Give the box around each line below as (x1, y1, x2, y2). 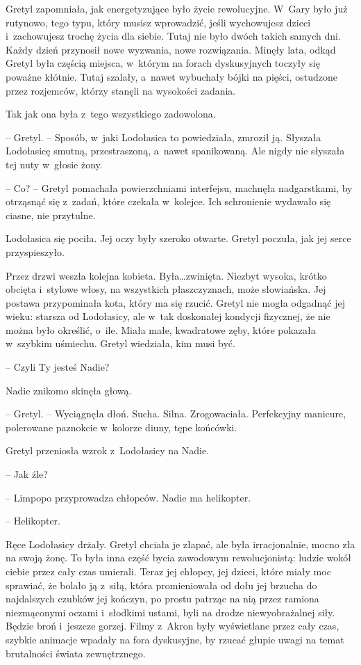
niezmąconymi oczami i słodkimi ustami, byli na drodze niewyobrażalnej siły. (6, 604, 335, 619)
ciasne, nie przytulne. (6, 207, 96, 222)
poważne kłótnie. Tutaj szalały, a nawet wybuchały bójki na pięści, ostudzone (6, 69, 337, 83)
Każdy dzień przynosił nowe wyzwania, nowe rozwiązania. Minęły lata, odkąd (6, 42, 336, 56)
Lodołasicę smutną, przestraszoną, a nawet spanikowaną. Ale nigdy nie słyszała (6, 143, 345, 158)
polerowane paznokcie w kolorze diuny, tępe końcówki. (6, 419, 237, 434)
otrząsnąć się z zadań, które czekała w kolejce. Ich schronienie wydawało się (6, 194, 331, 209)
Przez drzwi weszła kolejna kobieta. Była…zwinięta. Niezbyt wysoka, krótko (6, 268, 327, 282)
